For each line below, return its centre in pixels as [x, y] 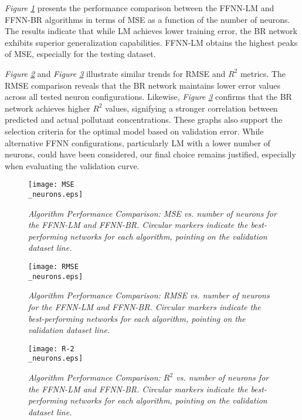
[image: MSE [51, 185]
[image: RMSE [53, 267]
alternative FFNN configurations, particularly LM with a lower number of [138, 142]
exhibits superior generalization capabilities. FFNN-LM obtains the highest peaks [151, 42]
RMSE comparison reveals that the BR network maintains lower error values [142, 85]
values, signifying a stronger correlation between [191, 108]
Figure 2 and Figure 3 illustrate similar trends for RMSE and [115, 73]
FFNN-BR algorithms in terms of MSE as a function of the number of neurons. [147, 19]
